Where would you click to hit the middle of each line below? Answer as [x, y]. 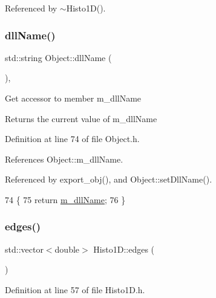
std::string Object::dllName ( [58, 57]
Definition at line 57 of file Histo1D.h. [75, 289]
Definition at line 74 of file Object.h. [72, 139]
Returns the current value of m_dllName [81, 118]
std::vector [24, 249]
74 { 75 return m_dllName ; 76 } [65, 199]
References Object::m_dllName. [64, 159]
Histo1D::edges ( [124, 249]
